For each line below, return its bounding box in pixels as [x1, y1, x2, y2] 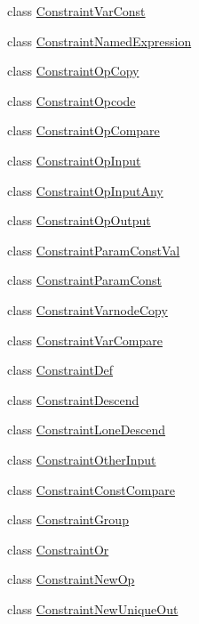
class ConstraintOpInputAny [7, 181, 163, 199]
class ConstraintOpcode [7, 91, 136, 109]
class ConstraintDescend [7, 390, 139, 409]
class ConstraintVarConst [7, 2, 146, 20]
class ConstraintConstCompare [7, 480, 175, 498]
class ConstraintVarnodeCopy [7, 300, 168, 319]
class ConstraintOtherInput [7, 450, 156, 468]
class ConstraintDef [7, 361, 114, 379]
